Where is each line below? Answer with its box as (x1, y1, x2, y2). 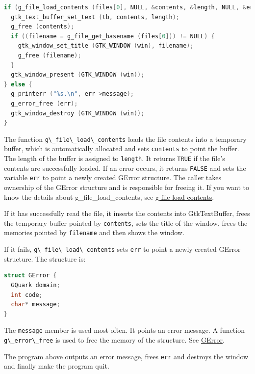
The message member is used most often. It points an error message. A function (4, 325, 245, 335)
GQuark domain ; (11, 281, 60, 289)
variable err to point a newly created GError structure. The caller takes (4, 172, 222, 183)
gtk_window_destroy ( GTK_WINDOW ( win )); (11, 109, 145, 117)
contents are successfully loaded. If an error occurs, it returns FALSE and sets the (4, 162, 246, 173)
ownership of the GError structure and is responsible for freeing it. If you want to (4, 182, 250, 192)
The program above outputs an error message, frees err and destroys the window (4, 351, 249, 361)
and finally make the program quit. (4, 361, 109, 371)
